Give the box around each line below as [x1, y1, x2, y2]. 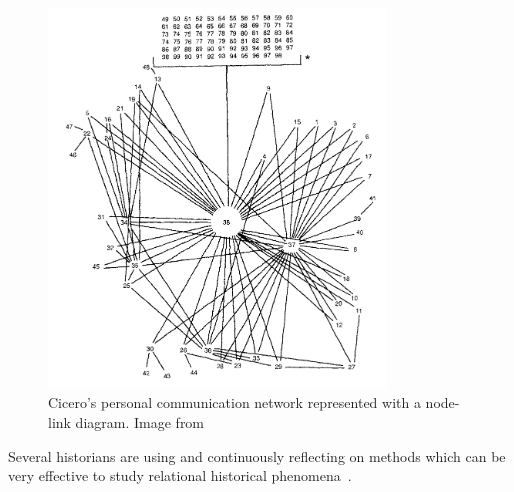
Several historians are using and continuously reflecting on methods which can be [8, 445, 506, 466]
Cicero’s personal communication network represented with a [48, 392, 421, 413]
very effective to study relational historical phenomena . [8, 465, 352, 486]
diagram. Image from [75, 412, 205, 433]
